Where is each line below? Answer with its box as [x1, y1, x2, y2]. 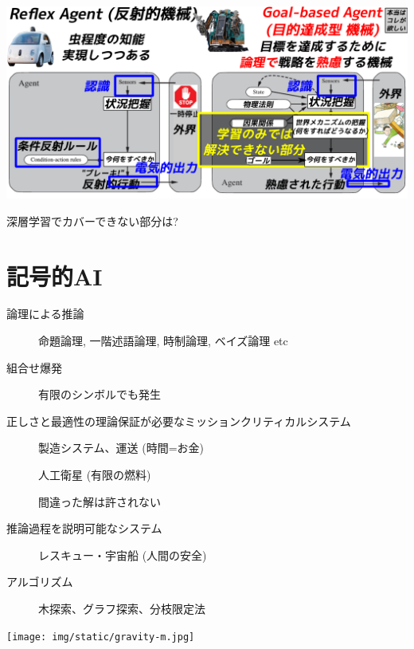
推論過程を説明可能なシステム [6, 520, 162, 537]
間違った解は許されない [38, 493, 161, 509]
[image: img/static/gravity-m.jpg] [6, 631, 195, 643]
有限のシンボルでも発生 [38, 386, 161, 403]
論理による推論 [6, 305, 84, 322]
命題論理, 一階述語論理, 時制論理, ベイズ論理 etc [38, 332, 288, 349]
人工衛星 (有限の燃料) [38, 466, 151, 483]
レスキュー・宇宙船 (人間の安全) [38, 546, 207, 563]
